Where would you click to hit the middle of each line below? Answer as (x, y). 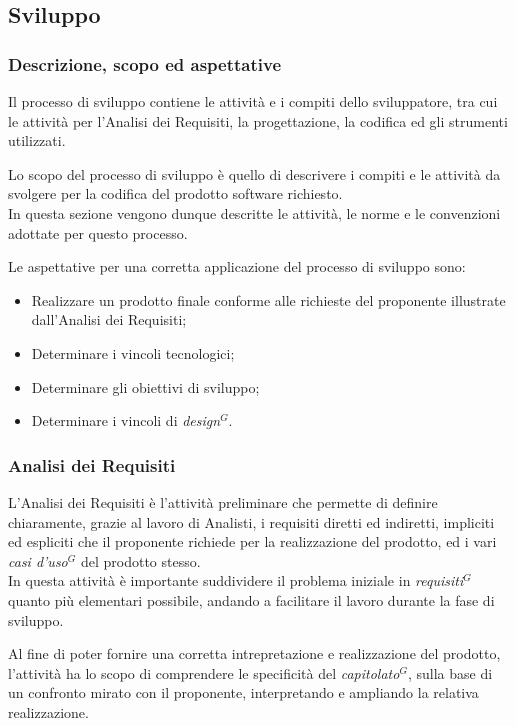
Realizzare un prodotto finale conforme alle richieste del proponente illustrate (268, 299)
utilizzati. (37, 140)
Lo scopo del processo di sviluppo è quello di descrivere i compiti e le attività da (254, 173)
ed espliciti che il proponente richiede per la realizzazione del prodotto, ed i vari (252, 541)
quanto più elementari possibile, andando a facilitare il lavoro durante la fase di (251, 599)
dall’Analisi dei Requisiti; (109, 319)
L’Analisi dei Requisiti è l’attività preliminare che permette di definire (223, 501)
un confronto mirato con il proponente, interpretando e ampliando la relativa (243, 692)
